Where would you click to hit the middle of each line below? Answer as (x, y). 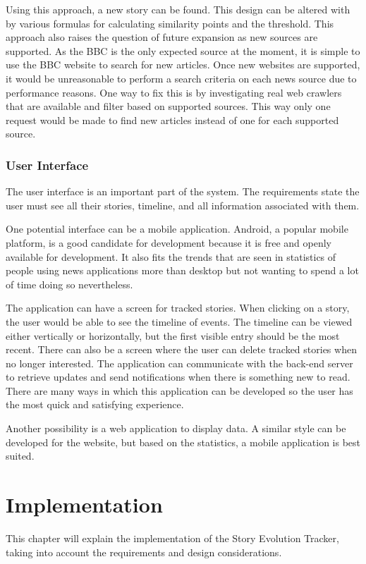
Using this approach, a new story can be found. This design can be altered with (178, 9)
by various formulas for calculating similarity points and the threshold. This (170, 23)
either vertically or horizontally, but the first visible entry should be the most (173, 335)
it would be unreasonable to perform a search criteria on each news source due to (181, 78)
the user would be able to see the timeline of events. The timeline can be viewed (179, 321)
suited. (20, 456)
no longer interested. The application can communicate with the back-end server (179, 363)
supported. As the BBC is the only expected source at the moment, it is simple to (183, 50)
